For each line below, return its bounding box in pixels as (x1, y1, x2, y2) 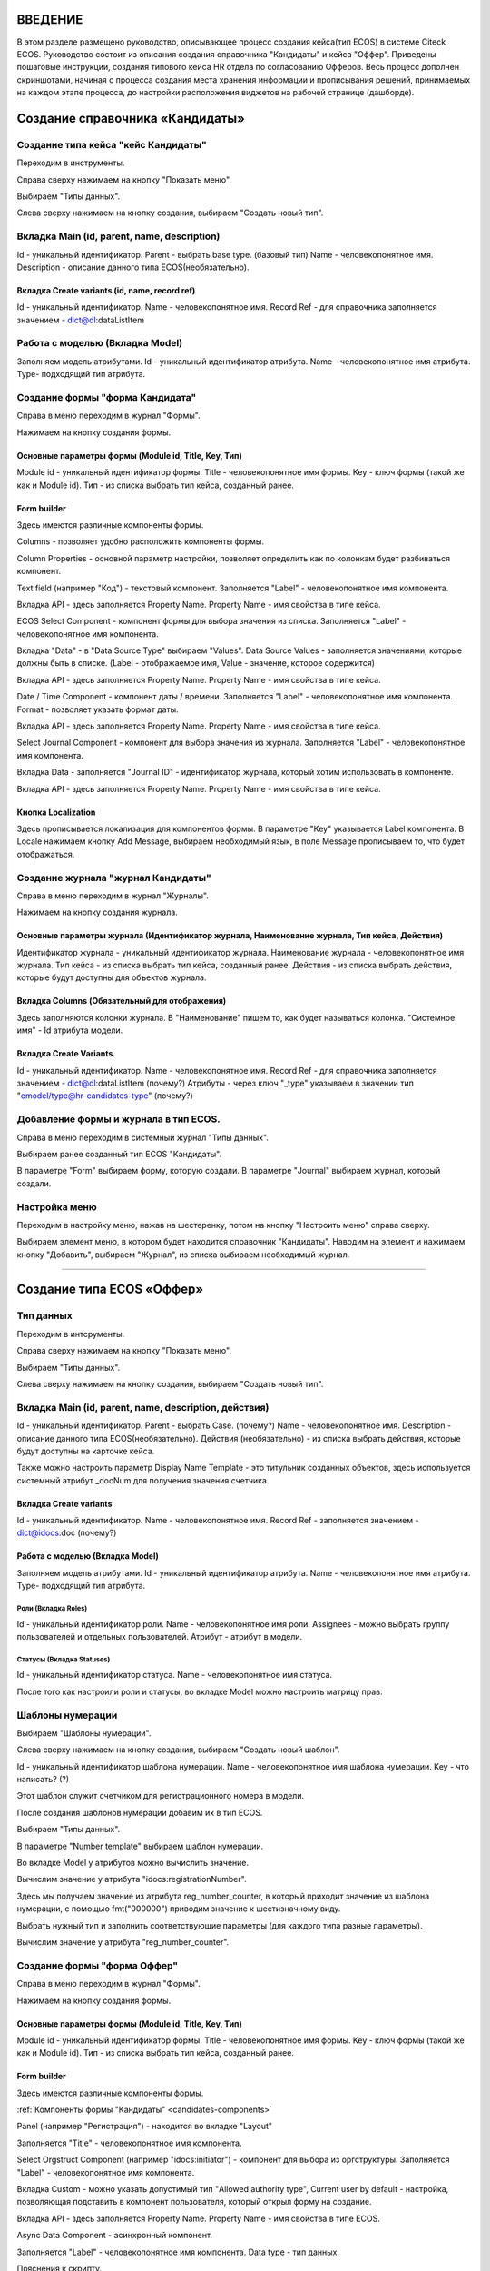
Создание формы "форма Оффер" (16, 1959, 179, 1971)
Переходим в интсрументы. (16, 1328, 125, 1339)
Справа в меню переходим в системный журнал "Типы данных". (16, 1132, 269, 1143)
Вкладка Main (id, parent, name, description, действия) (16, 1401, 269, 1413)
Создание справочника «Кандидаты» (16, 110, 245, 126)
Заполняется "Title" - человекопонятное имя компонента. (16, 2137, 242, 2148)
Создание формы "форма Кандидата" (16, 392, 197, 404)
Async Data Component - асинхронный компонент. (16, 2230, 213, 2241)
